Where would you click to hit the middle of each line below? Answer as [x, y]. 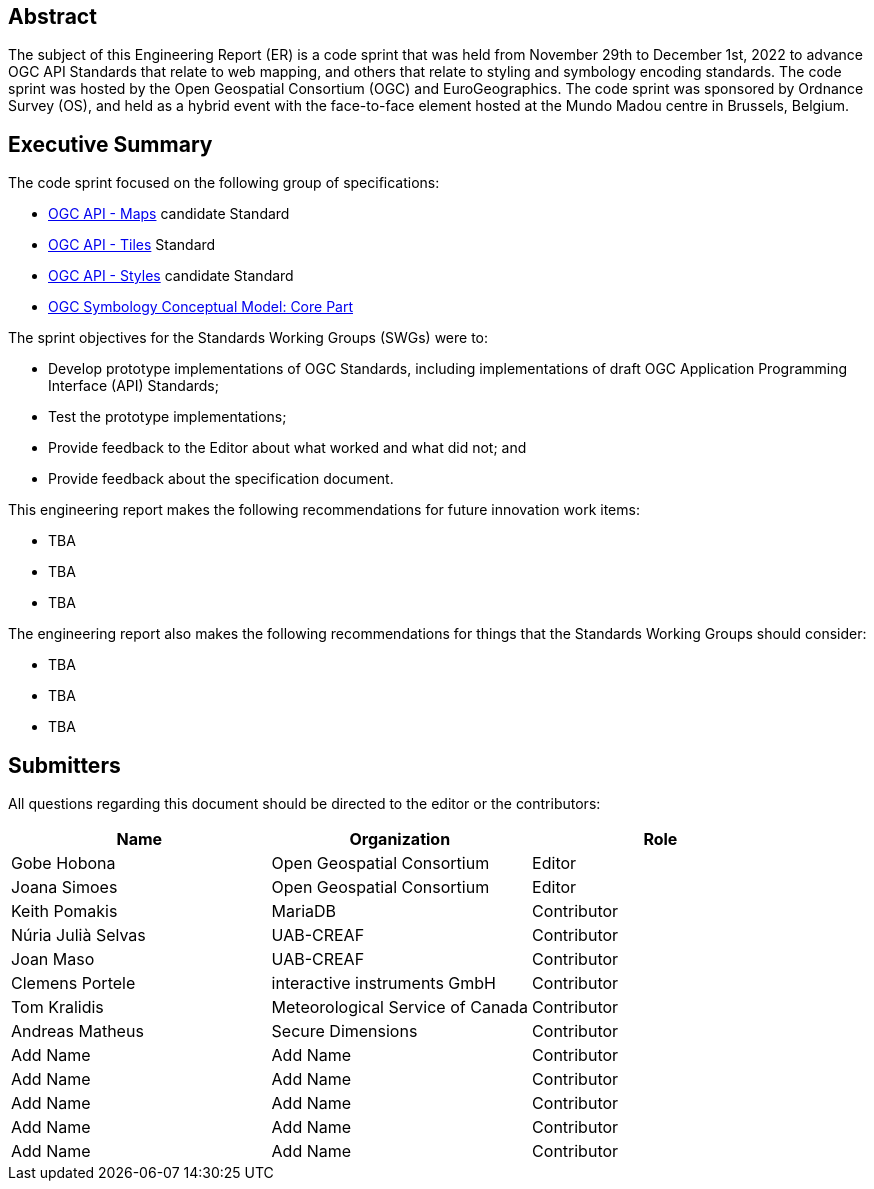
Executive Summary [110, 144]
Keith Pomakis [64, 911]
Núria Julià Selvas [78, 935]
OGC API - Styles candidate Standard [171, 276]
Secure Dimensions [344, 1031]
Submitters [64, 765]
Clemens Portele [73, 983]
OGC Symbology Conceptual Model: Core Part [201, 307]
